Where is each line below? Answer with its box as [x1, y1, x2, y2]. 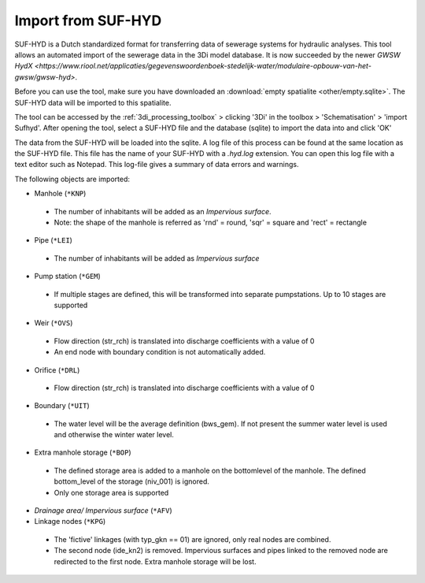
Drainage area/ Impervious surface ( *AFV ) [34, 506, 172, 515]
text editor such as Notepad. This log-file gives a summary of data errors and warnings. [14, 160, 299, 169]
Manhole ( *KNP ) [34, 189, 87, 199]
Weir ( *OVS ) [34, 318, 73, 328]
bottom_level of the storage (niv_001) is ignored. [54, 477, 210, 486]
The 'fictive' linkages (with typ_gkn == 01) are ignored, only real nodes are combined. [54, 534, 331, 544]
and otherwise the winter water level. [54, 430, 175, 440]
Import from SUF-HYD [14, 12, 162, 29]
